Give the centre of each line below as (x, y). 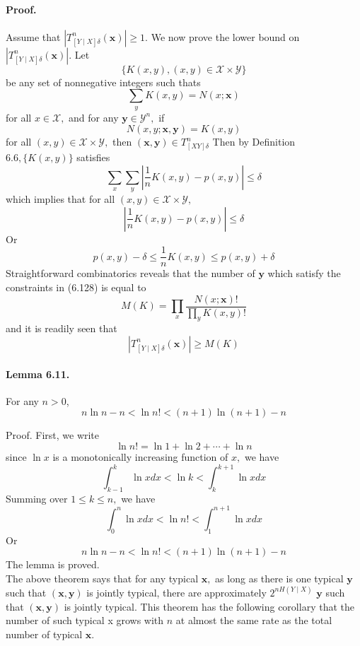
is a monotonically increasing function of (140, 456)
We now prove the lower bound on (225, 36)
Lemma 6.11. (38, 374)
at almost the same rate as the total (254, 620)
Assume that (33, 36)
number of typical (44, 634)
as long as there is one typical (279, 578)
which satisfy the (304, 273)
